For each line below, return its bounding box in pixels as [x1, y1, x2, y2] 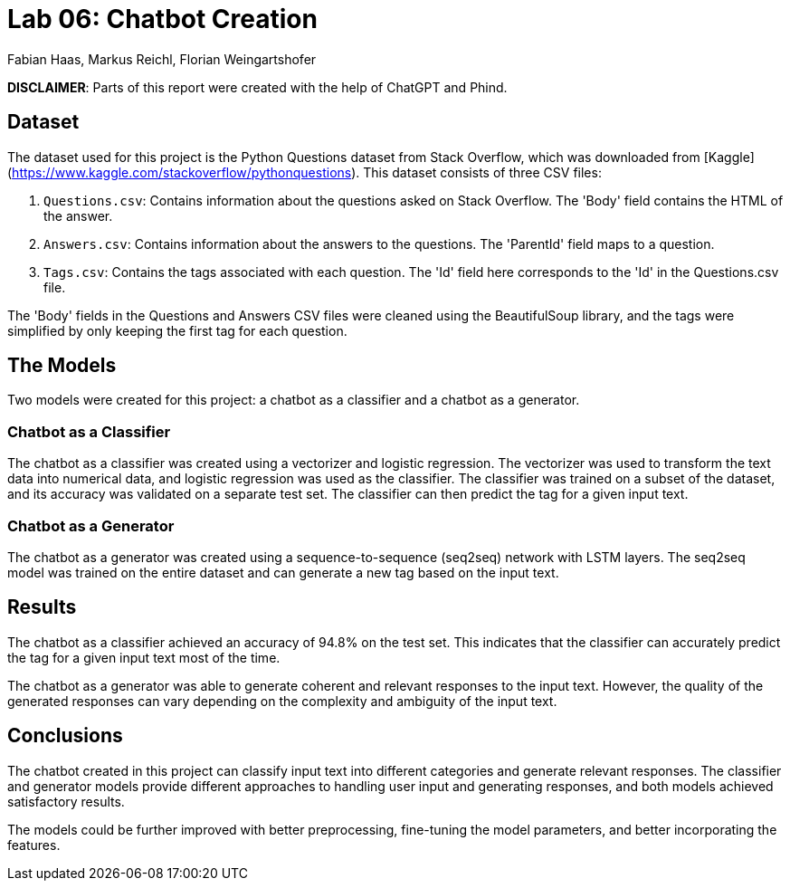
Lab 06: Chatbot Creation [7, 4, 318, 34]
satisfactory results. [7, 793, 125, 809]
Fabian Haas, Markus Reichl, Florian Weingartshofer [7, 51, 317, 67]
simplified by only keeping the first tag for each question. [7, 322, 347, 339]
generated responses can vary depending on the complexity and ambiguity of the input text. [7, 692, 557, 709]
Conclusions [7, 724, 123, 748]
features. [7, 836, 61, 853]
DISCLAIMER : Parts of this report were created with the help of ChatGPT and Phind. [7, 79, 508, 95]
